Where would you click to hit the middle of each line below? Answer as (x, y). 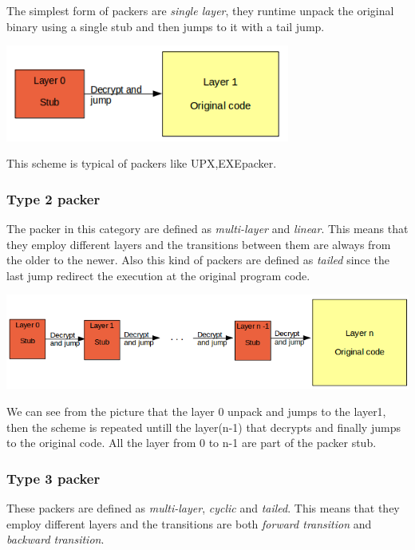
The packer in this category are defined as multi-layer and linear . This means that (207, 228)
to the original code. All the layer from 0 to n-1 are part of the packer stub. (192, 443)
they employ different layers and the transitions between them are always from (199, 244)
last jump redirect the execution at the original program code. (158, 275)
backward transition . (55, 539)
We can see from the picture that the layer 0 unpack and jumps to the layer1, (196, 412)
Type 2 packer (53, 198)
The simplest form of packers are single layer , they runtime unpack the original (200, 10)
